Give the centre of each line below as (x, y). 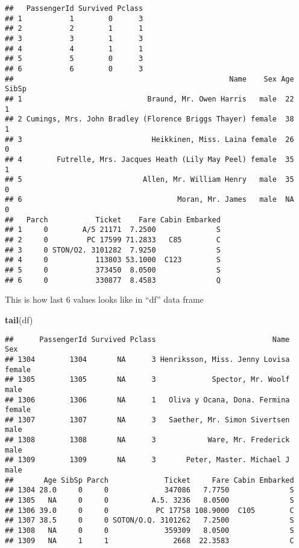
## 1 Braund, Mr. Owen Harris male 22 (149, 99)
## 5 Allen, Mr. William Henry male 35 (149, 180)
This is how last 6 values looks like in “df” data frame (104, 299)
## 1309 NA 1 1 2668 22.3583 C (149, 540)
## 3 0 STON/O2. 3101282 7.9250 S (113, 250)
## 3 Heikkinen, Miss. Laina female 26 (149, 139)
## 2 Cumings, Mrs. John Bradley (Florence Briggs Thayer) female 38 (149, 119)
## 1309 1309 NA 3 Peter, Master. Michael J (147, 460)
